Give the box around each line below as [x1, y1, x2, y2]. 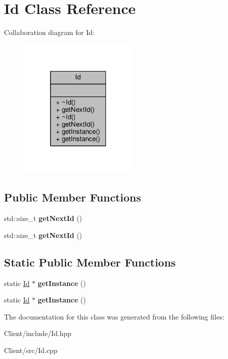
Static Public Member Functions [4, 254, 176, 269]
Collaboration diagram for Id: [4, 27, 94, 37]
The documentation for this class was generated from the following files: [4, 311, 224, 321]
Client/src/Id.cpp [4, 344, 57, 355]
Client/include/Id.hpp [4, 328, 71, 338]
